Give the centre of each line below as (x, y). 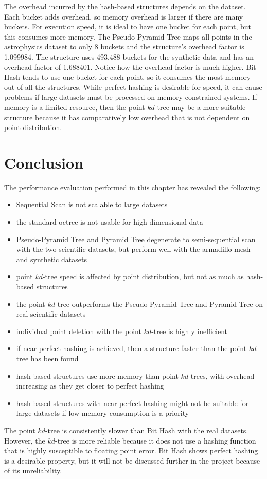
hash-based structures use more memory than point (97, 375)
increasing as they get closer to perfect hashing (90, 386)
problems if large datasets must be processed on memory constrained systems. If (131, 97)
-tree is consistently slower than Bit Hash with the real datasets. (147, 430)
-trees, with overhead (221, 375)
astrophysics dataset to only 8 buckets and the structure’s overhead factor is (124, 47)
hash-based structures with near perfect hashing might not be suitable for (132, 403)
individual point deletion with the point (79, 331)
